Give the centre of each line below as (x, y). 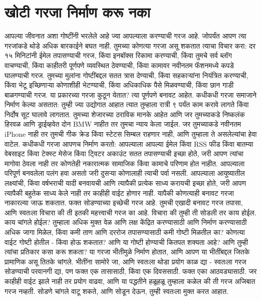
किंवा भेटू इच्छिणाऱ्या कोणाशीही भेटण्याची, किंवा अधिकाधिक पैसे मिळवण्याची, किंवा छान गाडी (119, 85)
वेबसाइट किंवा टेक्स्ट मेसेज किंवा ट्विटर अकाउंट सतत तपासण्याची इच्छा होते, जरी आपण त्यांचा (124, 154)
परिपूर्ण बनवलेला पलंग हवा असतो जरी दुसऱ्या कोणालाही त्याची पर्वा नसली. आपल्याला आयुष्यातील (125, 173)
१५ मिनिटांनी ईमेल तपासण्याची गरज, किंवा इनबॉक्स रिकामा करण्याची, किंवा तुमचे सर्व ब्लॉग (118, 55)
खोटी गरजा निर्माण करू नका (77, 12)
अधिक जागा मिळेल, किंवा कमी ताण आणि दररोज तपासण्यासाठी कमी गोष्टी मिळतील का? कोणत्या (125, 232)
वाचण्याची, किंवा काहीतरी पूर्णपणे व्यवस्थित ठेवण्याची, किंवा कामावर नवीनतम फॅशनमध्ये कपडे (119, 65)
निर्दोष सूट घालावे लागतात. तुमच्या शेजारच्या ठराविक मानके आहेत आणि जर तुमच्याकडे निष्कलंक (125, 114)
